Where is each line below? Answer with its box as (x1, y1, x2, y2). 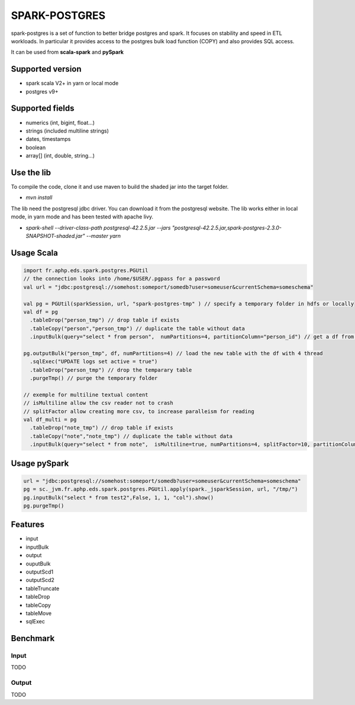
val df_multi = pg (23, 416, 77, 423)
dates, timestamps (25, 136, 71, 143)
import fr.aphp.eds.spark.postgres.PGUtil (23, 267, 149, 273)
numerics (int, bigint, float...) (25, 119, 95, 126)
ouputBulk (25, 560, 51, 567)
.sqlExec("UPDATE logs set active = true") (30, 358, 158, 365)
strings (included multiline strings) (25, 127, 109, 134)
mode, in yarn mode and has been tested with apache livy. (11, 213, 154, 220)
